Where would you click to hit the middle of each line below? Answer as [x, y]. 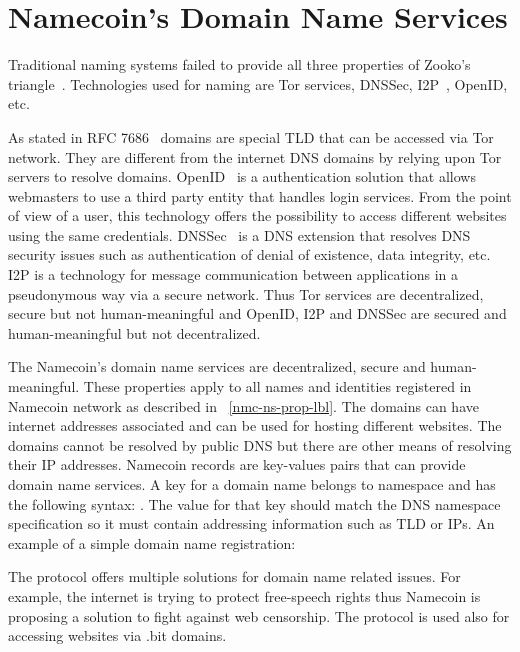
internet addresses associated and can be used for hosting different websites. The [255, 425]
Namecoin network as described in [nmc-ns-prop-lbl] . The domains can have [243, 405]
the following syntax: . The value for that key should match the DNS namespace [254, 503]
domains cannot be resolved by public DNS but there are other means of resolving [260, 444]
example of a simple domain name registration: [152, 542]
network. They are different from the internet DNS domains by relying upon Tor [255, 156]
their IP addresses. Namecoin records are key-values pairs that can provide [237, 464]
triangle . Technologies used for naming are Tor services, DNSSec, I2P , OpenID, [258, 83]
